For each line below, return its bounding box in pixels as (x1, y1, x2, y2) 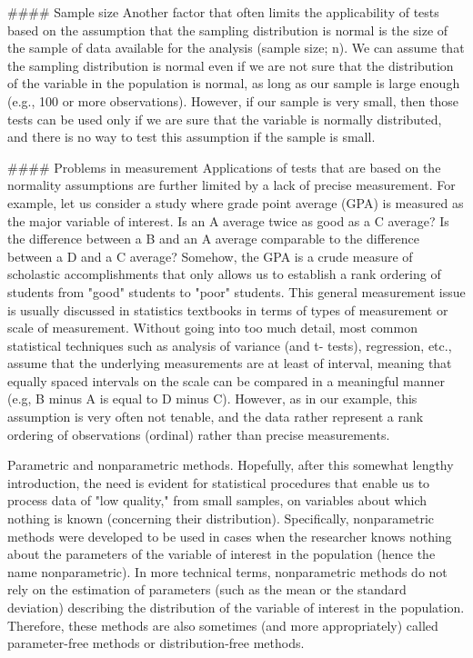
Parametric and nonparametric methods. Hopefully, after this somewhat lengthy (7, 455, 454, 474)
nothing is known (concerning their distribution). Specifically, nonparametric (7, 509, 435, 528)
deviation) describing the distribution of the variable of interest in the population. (7, 598, 465, 616)
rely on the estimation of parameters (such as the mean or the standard (7, 580, 407, 599)
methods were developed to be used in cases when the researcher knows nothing (7, 526, 452, 545)
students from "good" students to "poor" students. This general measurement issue (7, 282, 466, 301)
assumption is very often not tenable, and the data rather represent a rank (7, 407, 424, 426)
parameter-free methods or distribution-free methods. (7, 633, 305, 653)
